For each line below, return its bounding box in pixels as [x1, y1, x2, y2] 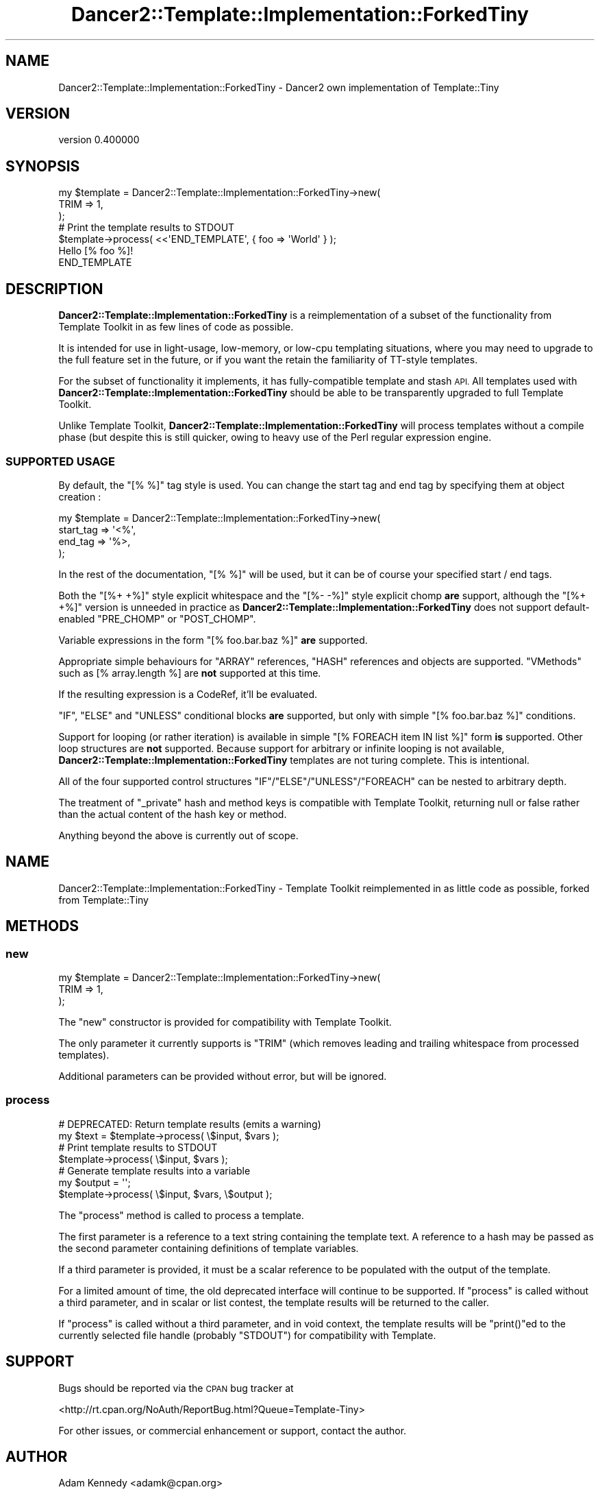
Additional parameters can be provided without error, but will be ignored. [58, 1070, 387, 1082]
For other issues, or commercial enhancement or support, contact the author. [58, 1424, 407, 1436]
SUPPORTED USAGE [5, 454, 115, 468]
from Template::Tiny [58, 893, 149, 906]
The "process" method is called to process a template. [58, 1209, 304, 1221]
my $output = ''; [58, 1176, 131, 1188]
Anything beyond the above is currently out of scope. [58, 829, 299, 841]
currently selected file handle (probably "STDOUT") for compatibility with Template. [58, 1329, 436, 1341]
